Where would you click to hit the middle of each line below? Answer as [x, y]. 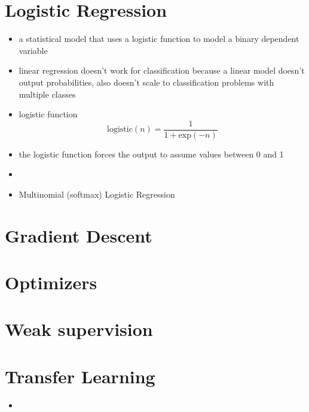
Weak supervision [79, 329]
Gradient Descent [79, 235]
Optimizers [51, 282]
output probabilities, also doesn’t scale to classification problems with [146, 82]
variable [33, 50]
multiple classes [47, 94]
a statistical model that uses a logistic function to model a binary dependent [159, 39]
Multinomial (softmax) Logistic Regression [97, 194]
